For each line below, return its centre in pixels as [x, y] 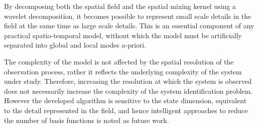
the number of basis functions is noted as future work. [87, 120]
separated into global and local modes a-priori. [75, 45]
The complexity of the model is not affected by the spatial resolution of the [119, 61]
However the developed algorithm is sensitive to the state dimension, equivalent [125, 100]
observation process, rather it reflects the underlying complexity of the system [123, 71]
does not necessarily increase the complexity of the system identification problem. [129, 91]
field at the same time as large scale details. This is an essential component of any [129, 26]
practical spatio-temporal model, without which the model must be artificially [123, 35]
